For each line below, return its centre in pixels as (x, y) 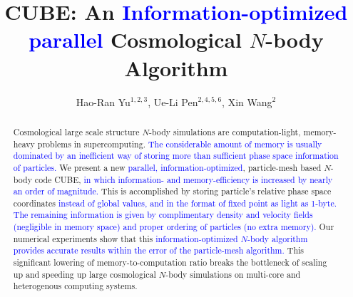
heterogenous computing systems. (75, 286)
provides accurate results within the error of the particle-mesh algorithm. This (158, 250)
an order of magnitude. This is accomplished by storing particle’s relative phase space (172, 191)
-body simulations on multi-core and (233, 274)
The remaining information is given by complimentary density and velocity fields (163, 215)
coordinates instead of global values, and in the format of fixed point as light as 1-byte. (175, 203)
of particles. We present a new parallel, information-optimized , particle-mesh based (167, 167)
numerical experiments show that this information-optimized (126, 238)
